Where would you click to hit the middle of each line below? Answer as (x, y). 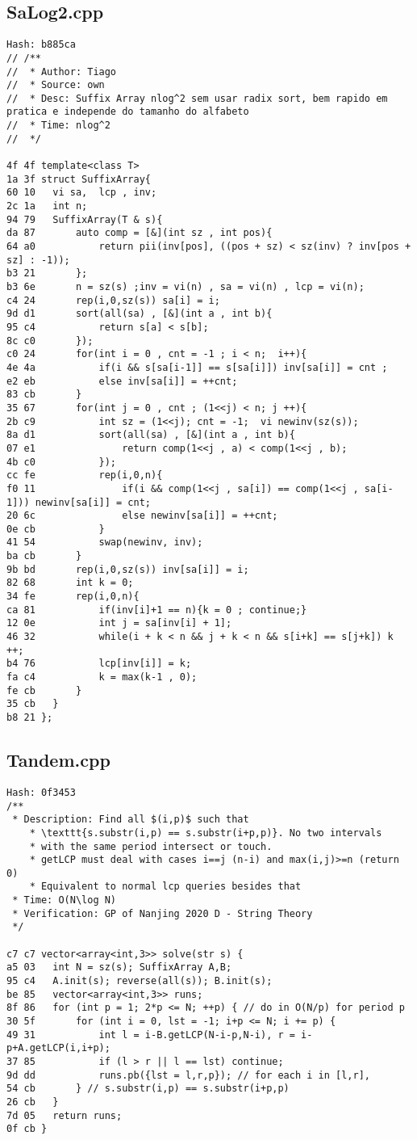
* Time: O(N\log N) (65, 900)
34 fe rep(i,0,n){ (73, 597)
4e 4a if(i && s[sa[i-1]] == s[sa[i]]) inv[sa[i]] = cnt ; (197, 367)
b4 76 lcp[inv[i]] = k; (99, 664)
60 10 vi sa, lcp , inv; (82, 193)
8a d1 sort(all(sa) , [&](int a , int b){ (151, 435)
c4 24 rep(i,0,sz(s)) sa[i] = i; (113, 300)
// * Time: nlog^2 (58, 126)
